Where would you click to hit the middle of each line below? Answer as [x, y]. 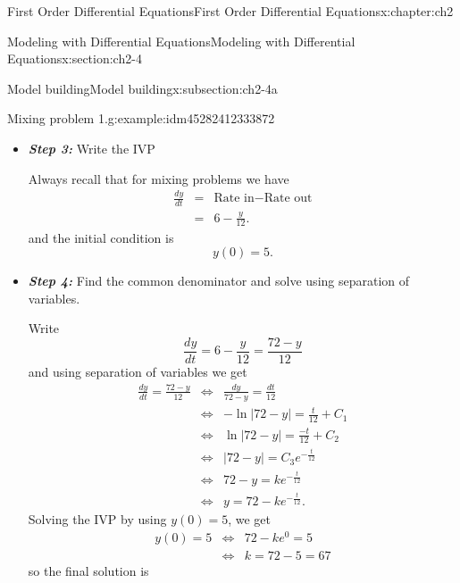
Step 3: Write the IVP [92, 148]
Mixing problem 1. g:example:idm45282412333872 [141, 118]
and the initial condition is [101, 237]
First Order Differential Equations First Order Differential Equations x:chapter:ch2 [230, 11]
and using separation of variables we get [138, 371]
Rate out [288, 199]
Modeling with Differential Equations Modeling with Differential [181, 41]
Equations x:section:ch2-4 [75, 58]
